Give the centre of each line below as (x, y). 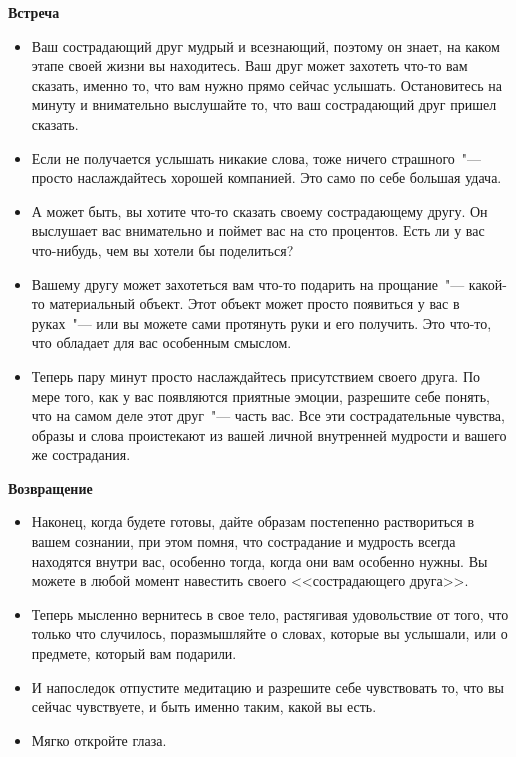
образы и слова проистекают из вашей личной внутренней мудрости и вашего (269, 434)
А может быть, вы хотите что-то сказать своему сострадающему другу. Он (259, 210)
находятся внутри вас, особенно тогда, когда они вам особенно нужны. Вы (259, 560)
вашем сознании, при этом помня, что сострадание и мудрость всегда (243, 541)
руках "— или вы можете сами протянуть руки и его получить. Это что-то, (261, 322)
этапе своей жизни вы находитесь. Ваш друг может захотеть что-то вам (249, 65)
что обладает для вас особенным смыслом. (161, 342)
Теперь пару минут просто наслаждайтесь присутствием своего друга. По (256, 375)
